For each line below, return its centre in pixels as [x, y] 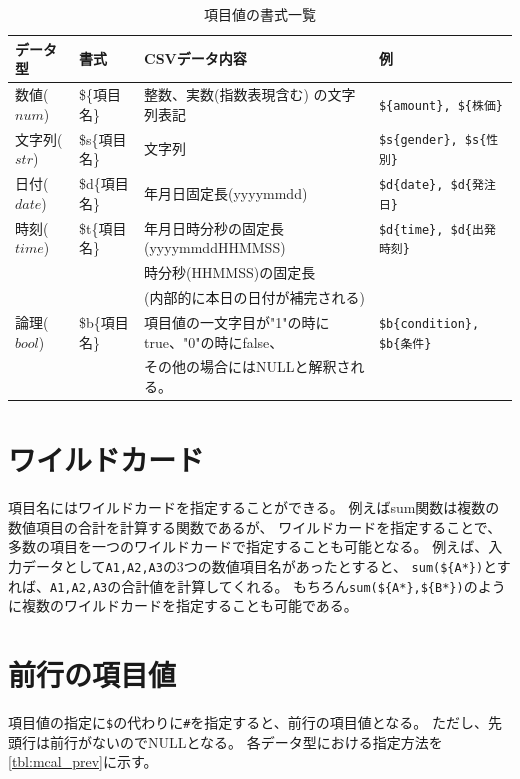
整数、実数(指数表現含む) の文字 [250, 94]
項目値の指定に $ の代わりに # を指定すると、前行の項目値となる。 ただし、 [248, 722]
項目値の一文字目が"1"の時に [237, 321]
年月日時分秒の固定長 [214, 227]
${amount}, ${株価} [440, 105]
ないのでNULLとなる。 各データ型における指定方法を [267, 741]
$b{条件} [405, 343]
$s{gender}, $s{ [432, 140]
